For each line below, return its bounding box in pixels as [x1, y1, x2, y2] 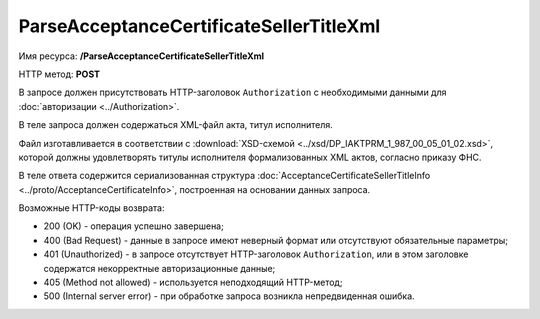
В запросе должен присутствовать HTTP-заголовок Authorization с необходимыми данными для [18, 86, 447, 99]
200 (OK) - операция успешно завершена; [43, 220, 224, 232]
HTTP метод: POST [18, 68, 100, 80]
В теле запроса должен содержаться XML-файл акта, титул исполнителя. [18, 119, 334, 131]
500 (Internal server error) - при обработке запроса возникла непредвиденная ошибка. [43, 290, 415, 302]
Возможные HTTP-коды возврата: [18, 202, 165, 214]
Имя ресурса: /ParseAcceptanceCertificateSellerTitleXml [18, 50, 265, 62]
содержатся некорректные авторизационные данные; [43, 262, 276, 274]
